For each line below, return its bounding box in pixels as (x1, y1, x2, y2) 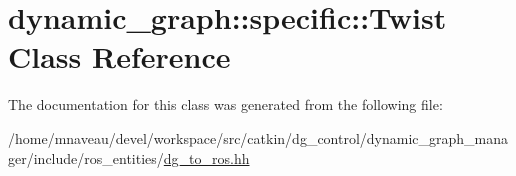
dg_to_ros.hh (163, 147, 250, 168)
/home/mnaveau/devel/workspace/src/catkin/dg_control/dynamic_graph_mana (8, 127, 509, 148)
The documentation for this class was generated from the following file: (8, 94, 443, 115)
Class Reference (8, 36, 231, 77)
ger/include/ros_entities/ (8, 147, 164, 168)
